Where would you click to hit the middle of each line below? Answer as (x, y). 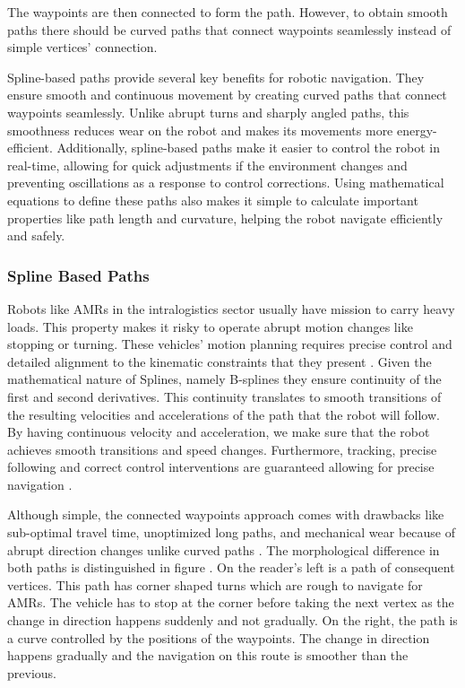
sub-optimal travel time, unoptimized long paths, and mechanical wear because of (232, 532)
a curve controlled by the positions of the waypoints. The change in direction (219, 637)
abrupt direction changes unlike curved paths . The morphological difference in (224, 549)
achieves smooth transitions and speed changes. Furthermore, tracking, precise (222, 449)
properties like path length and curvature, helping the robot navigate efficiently (225, 218)
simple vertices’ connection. (82, 47)
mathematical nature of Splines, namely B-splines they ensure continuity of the (224, 379)
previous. (32, 672)
